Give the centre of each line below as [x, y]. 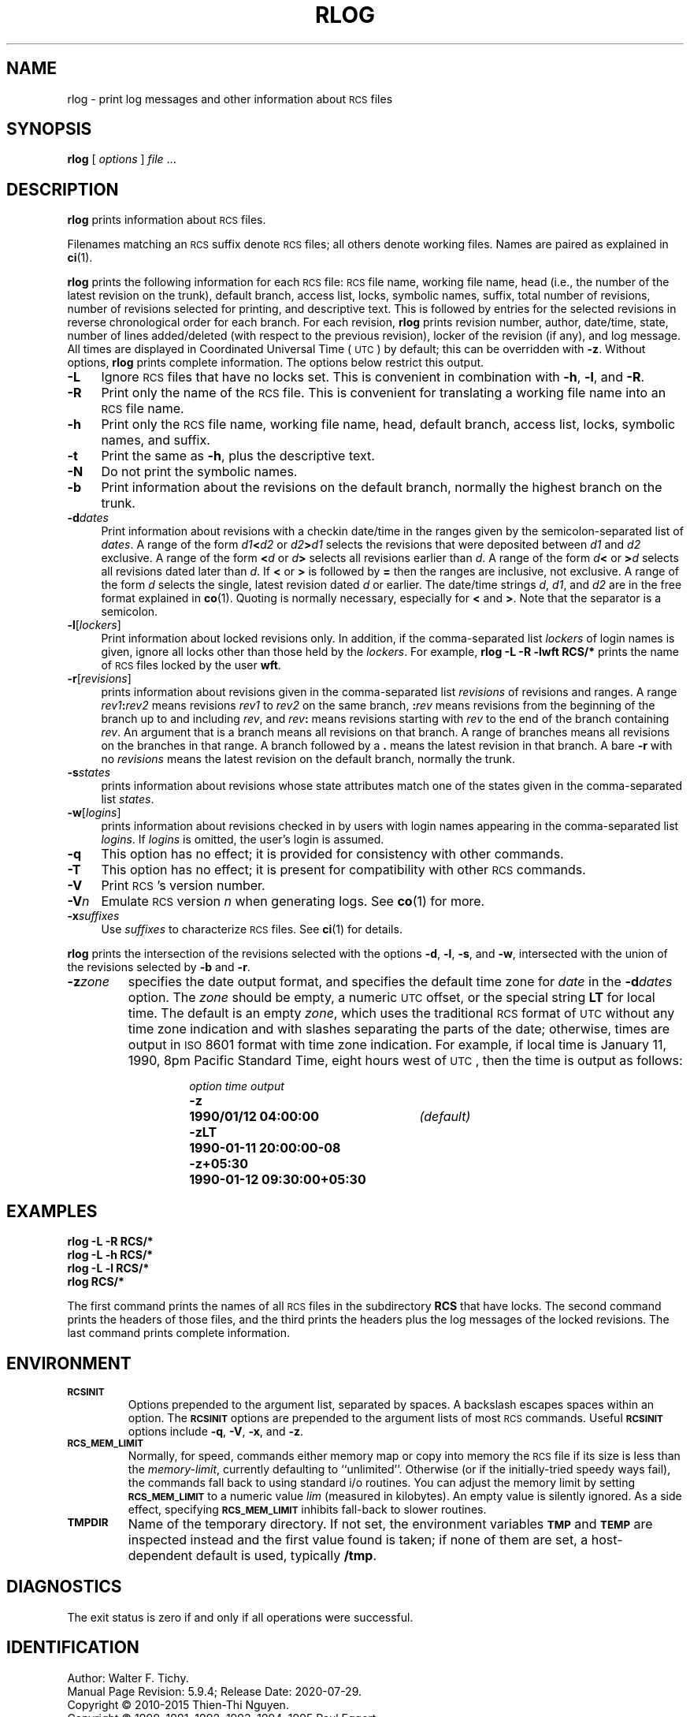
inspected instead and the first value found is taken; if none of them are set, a [358, 1539]
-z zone [88, 982]
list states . [128, 799]
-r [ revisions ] [99, 679]
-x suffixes [93, 916]
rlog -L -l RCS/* [108, 1268]
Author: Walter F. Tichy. [128, 1678]
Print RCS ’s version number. [183, 886]
